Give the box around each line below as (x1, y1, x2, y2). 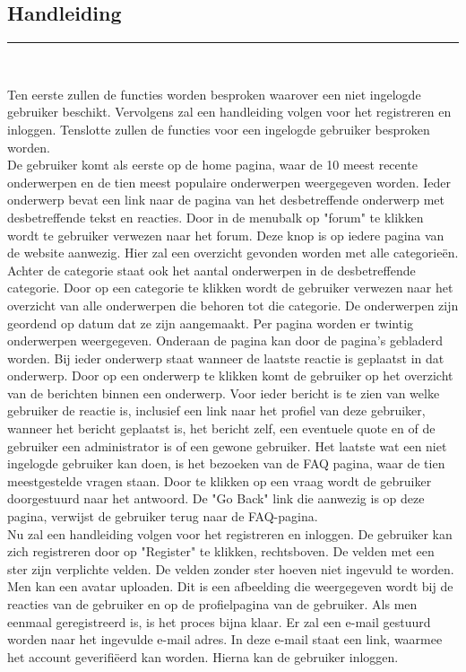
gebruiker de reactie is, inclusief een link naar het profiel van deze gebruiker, (7, 401, 426, 420)
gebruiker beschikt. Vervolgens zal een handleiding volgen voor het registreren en (7, 102, 452, 121)
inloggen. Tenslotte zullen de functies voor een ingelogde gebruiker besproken (7, 119, 430, 138)
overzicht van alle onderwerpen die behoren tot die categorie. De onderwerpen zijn (7, 295, 459, 314)
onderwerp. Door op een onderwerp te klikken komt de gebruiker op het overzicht (7, 366, 453, 385)
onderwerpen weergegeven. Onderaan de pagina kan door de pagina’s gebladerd (7, 331, 444, 350)
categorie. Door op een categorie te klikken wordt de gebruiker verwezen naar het (7, 278, 453, 297)
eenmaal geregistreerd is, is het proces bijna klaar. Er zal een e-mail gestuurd (7, 612, 431, 631)
